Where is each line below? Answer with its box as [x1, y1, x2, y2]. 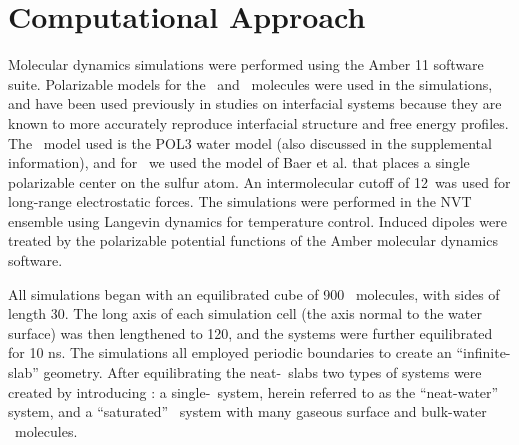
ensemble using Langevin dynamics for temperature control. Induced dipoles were [8, 210, 507, 231]
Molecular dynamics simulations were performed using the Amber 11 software [8, 54, 484, 75]
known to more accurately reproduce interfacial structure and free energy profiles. [8, 112, 509, 133]
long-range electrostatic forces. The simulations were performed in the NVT [8, 191, 472, 212]
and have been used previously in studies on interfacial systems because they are [8, 93, 502, 114]
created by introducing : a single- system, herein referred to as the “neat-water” [8, 381, 499, 402]
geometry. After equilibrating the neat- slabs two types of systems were [43, 362, 482, 383]
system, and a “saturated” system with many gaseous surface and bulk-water [8, 401, 487, 422]
